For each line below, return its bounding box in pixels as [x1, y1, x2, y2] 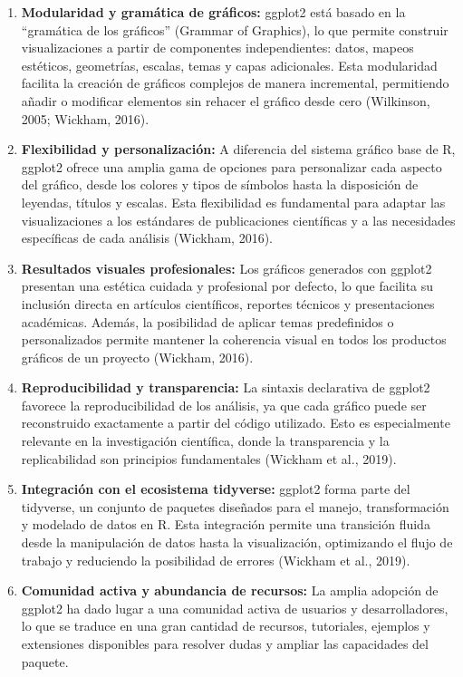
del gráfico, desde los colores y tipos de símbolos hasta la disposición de [21, 175, 419, 194]
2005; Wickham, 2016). [21, 109, 150, 128]
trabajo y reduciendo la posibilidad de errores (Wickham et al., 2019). [21, 550, 410, 569]
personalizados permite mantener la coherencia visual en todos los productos [21, 330, 447, 349]
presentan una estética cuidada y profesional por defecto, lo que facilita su [21, 276, 434, 295]
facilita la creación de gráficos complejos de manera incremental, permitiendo [21, 73, 449, 92]
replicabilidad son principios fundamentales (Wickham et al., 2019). [21, 449, 397, 468]
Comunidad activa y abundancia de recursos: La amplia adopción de [21, 581, 439, 600]
